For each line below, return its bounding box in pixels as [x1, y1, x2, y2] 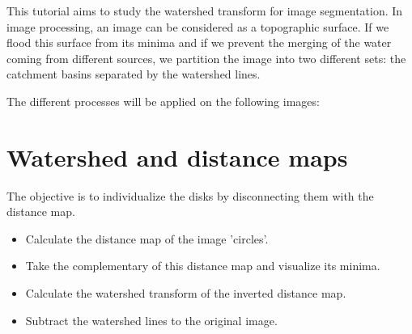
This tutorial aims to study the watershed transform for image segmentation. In [6, 2, 403, 19]
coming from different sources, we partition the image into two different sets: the [6, 49, 406, 66]
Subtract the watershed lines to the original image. [25, 311, 278, 328]
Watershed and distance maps [6, 140, 348, 173]
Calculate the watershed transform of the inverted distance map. [25, 285, 346, 302]
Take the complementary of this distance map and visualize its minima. [25, 257, 380, 274]
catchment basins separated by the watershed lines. [6, 66, 261, 82]
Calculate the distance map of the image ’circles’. [25, 230, 269, 247]
